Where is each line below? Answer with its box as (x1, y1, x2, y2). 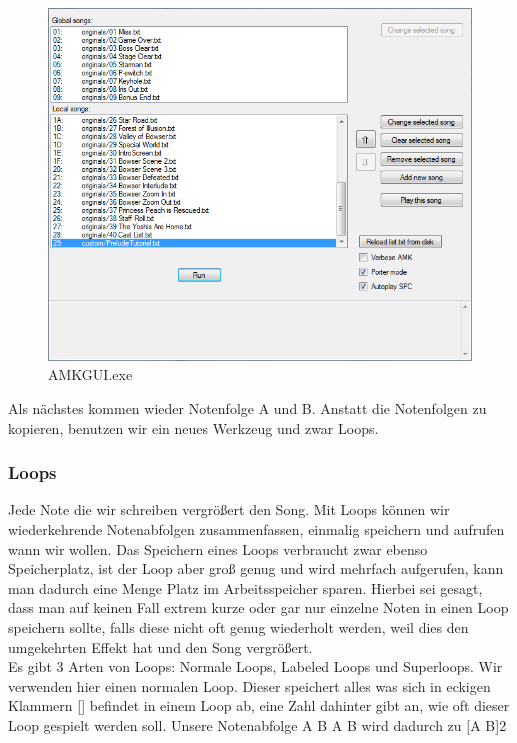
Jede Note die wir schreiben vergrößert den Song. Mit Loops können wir (8, 499, 450, 520)
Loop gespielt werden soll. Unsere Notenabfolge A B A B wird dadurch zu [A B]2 (8, 714, 507, 735)
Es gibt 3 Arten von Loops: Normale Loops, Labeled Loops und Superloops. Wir (8, 656, 503, 677)
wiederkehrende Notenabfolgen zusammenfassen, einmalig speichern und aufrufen (8, 518, 505, 539)
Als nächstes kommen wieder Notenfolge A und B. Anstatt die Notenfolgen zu (8, 397, 487, 418)
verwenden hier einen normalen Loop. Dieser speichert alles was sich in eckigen (8, 675, 491, 696)
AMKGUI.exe (48, 364, 133, 385)
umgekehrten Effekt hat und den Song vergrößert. (8, 636, 313, 657)
